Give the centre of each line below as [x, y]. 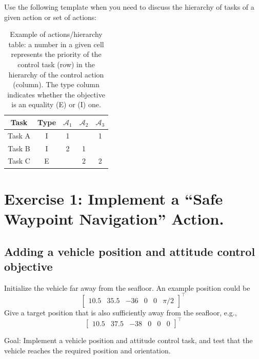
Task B [19, 148]
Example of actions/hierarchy [56, 34]
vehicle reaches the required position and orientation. [87, 350]
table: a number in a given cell [56, 44]
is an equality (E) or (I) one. [56, 104]
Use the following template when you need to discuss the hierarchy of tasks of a [129, 7]
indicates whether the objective [56, 94]
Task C [19, 161]
